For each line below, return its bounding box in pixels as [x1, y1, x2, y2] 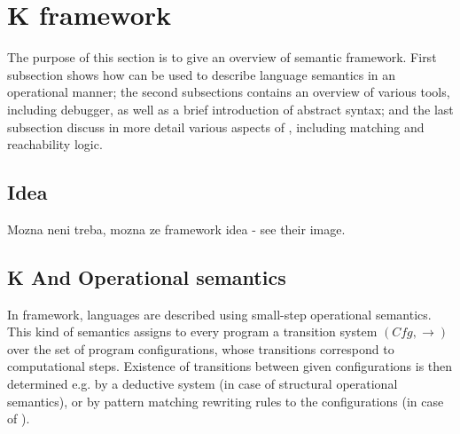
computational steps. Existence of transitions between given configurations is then [7, 357, 453, 375]
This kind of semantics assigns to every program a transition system [7, 322, 378, 341]
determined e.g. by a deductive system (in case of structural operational [7, 375, 398, 393]
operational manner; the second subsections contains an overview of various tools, [7, 83, 450, 101]
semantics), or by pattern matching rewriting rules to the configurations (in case [7, 391, 444, 410]
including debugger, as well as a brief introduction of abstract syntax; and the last [7, 99, 454, 118]
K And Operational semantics [7, 263, 286, 290]
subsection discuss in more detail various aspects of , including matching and [7, 117, 425, 136]
